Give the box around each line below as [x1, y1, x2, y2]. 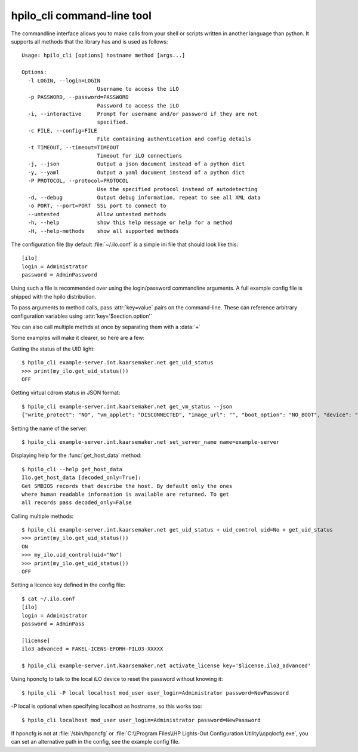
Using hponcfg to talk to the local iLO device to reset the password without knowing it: [11, 676, 223, 683]
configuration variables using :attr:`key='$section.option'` [11, 312, 152, 320]
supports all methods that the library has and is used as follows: [11, 38, 168, 45]
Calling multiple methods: [11, 512, 74, 520]
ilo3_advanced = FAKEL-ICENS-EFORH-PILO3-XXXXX [21, 646, 163, 652]
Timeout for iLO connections [97, 152, 182, 159]
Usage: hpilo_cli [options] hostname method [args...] [21, 52, 186, 59]
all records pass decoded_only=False [21, 499, 132, 506]
